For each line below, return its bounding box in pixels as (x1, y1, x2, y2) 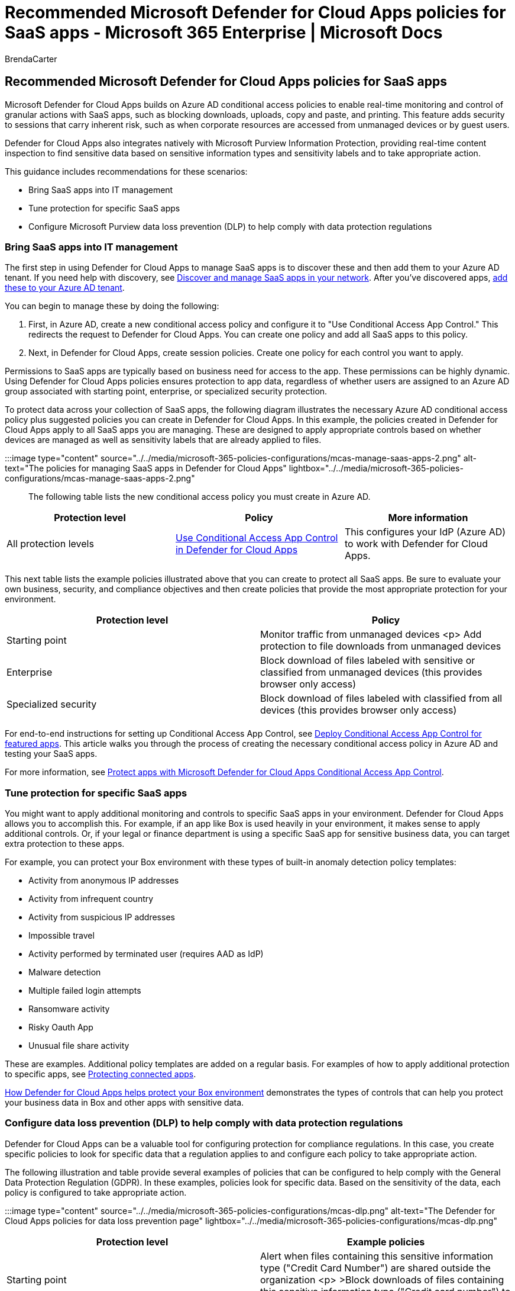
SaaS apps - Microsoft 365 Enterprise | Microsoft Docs (5, 23, 443, 43)
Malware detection (28, 967, 101, 978)
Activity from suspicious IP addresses (28, 912, 175, 923)
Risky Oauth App (28, 1022, 93, 1033)
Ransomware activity (28, 1004, 110, 1014)
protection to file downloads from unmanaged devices (260, 640, 501, 653)
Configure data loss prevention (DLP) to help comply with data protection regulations (5, 1117, 403, 1129)
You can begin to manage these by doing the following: (5, 301, 219, 311)
